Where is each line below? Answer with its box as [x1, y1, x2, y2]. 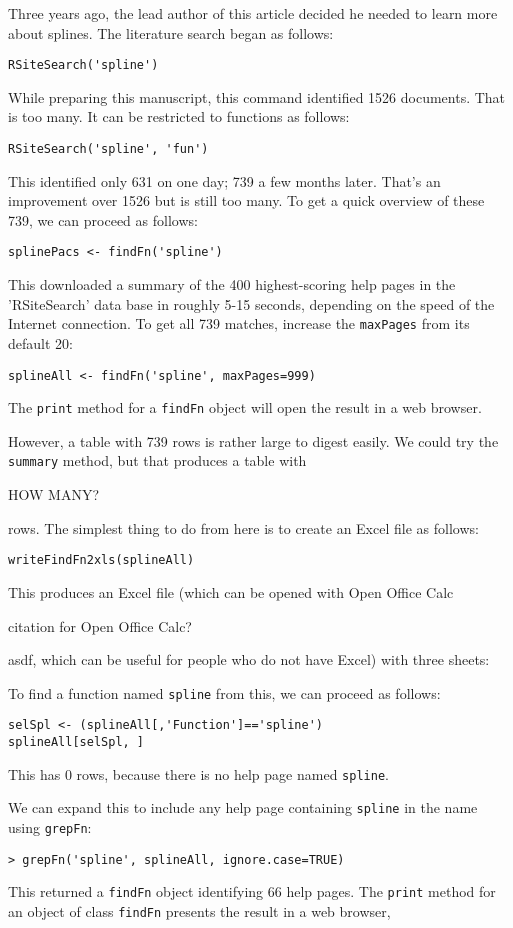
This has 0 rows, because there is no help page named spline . [8, 763, 389, 784]
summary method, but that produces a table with [8, 450, 307, 471]
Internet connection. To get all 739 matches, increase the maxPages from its [8, 313, 470, 334]
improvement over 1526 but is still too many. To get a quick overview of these [8, 190, 485, 211]
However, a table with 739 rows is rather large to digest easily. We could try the [8, 430, 499, 451]
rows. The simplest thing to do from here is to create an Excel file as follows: [8, 517, 479, 538]
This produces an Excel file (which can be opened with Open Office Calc [8, 581, 454, 602]
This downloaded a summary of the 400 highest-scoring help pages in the [8, 274, 456, 295]
